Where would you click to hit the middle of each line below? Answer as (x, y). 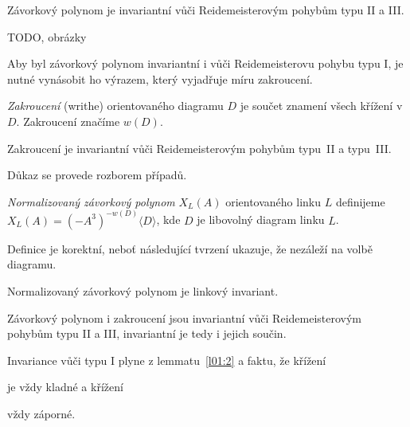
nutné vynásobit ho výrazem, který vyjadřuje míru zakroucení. (160, 78)
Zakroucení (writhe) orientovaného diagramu (115, 106)
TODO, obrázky (47, 36)
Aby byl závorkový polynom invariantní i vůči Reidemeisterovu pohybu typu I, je (205, 63)
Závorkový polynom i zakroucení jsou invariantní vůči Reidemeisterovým (185, 317)
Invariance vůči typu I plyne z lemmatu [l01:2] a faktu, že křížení (167, 360)
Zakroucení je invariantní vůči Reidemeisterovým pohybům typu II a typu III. (199, 148)
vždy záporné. (41, 413)
